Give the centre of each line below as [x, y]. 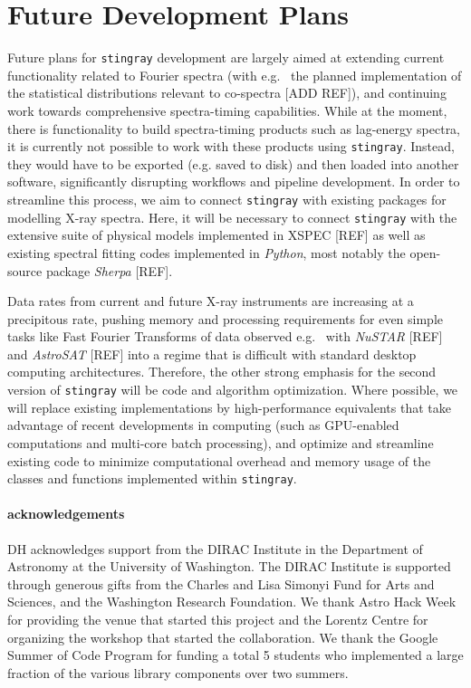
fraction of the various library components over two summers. [178, 672]
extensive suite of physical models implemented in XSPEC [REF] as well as [216, 235]
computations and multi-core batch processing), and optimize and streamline [221, 442]
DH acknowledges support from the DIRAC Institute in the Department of [215, 548]
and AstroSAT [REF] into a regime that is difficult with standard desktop [212, 354]
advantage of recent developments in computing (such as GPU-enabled [203, 425]
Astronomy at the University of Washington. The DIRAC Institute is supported [229, 566]
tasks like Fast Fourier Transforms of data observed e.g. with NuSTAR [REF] [225, 336]
